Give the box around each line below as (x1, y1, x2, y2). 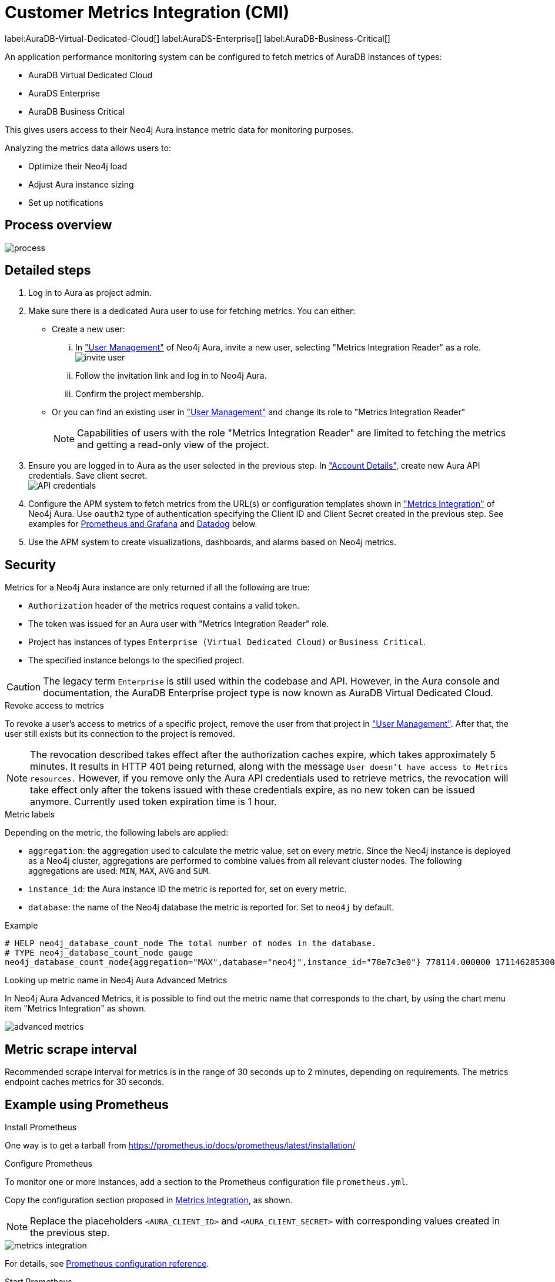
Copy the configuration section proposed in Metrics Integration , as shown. (5, 1194, 293, 1205)
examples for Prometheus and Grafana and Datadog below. (28, 519, 258, 529)
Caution (6, 681, 41, 693)
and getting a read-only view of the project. (77, 439, 269, 451)
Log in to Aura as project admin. (28, 288, 152, 298)
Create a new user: (52, 324, 125, 335)
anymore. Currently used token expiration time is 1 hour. (30, 796, 277, 808)
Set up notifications (28, 197, 103, 208)
